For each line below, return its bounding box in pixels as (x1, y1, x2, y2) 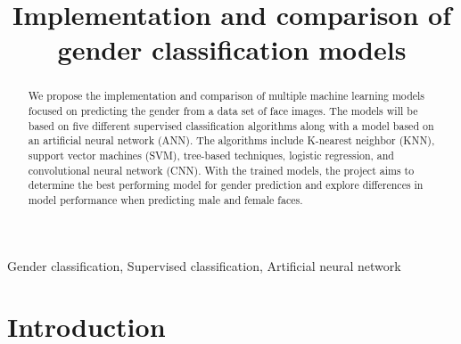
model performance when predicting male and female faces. (28, 192, 303, 207)
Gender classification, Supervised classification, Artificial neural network (7, 256, 401, 274)
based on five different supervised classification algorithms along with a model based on (28, 118, 434, 133)
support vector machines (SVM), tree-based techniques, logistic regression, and (28, 147, 394, 162)
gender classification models (57, 31, 407, 68)
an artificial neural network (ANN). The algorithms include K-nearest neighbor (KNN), (28, 133, 435, 148)
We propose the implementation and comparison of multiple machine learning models (28, 88, 425, 103)
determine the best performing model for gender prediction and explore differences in (28, 177, 424, 192)
